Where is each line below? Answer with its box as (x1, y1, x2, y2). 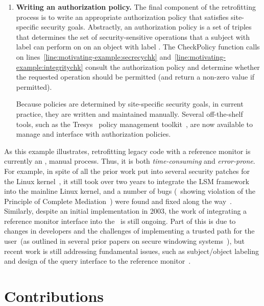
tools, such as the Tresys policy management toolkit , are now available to (16, 118, 253, 129)
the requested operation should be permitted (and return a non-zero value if (16, 71, 255, 82)
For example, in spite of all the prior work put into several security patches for (4, 165, 250, 176)
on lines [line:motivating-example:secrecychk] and (16, 51, 171, 62)
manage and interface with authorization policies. (16, 129, 171, 139)
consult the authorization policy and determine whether (85, 61, 260, 72)
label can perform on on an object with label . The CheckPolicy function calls (16, 41, 260, 52)
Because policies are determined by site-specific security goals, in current (16, 98, 244, 109)
